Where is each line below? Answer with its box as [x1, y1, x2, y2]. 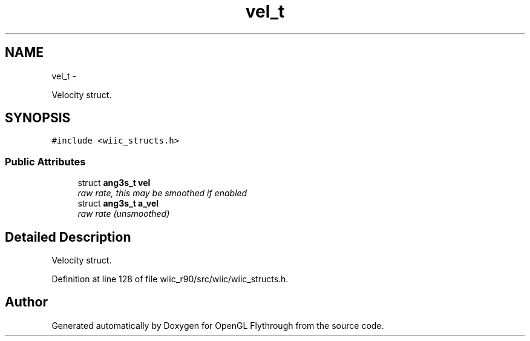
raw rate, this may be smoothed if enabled [77, 188, 247, 199]
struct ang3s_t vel [77, 177, 151, 188]
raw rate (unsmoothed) [77, 208, 170, 219]
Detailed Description [5, 229, 131, 245]
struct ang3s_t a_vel [77, 198, 159, 209]
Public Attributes [5, 155, 86, 168]
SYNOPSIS [5, 110, 71, 126]
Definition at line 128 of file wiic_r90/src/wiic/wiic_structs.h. [51, 274, 289, 285]
